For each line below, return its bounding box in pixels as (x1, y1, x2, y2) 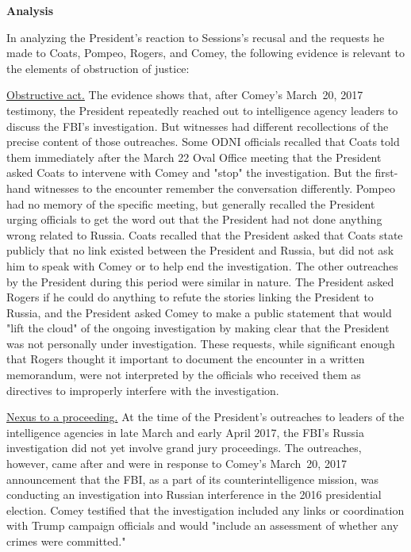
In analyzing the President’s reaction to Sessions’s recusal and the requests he (6, 29, 385, 45)
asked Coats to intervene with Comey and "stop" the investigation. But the (6, 164, 371, 181)
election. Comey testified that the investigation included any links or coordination (6, 501, 405, 518)
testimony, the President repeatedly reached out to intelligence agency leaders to (6, 102, 398, 118)
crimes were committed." (6, 533, 126, 549)
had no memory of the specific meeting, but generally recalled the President (6, 195, 375, 212)
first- (375, 164, 398, 181)
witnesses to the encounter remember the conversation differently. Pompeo (34, 179, 395, 196)
